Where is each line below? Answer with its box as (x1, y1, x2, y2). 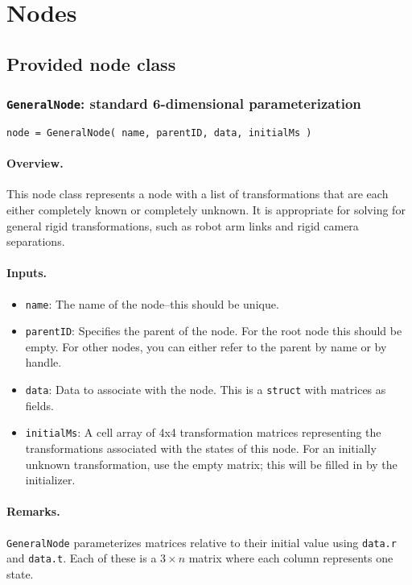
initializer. (25, 471, 76, 488)
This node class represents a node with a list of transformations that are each (6, 185, 389, 202)
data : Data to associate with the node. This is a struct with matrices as (25, 381, 386, 398)
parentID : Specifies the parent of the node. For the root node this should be (25, 322, 402, 339)
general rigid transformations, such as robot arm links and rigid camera (6, 217, 359, 234)
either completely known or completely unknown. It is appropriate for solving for (6, 201, 406, 218)
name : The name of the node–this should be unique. (25, 295, 279, 312)
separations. (6, 233, 65, 250)
